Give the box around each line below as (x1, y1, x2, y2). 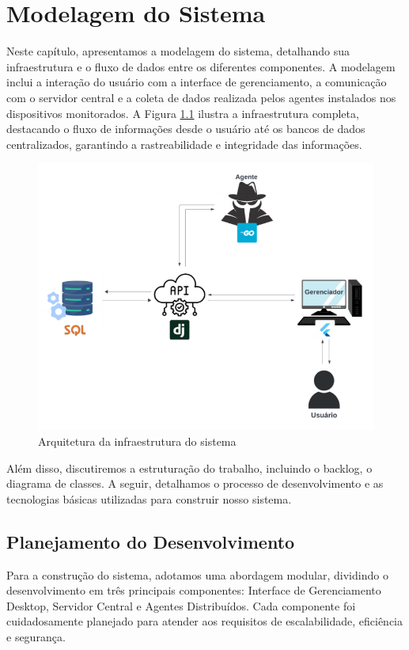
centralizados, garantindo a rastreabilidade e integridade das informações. (6, 135, 362, 152)
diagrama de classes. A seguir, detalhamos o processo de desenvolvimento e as (6, 475, 384, 492)
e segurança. (6, 628, 66, 644)
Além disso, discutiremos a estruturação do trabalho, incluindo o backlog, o (6, 459, 373, 476)
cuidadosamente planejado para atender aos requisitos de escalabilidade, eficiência (6, 613, 403, 629)
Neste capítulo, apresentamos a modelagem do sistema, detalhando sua (6, 43, 350, 59)
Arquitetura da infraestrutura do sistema (38, 432, 237, 449)
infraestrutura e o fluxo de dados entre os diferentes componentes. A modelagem (6, 58, 396, 74)
